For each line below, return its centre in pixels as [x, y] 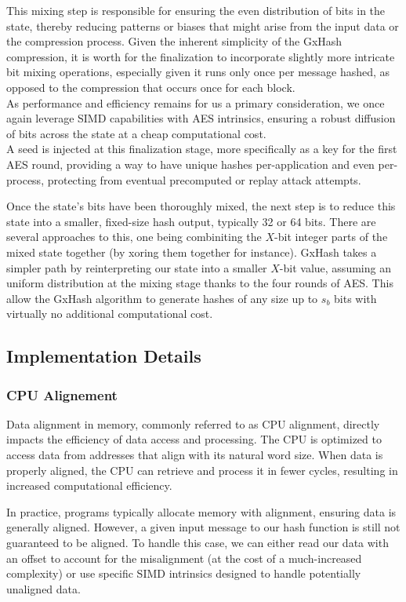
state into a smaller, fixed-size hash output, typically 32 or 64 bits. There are [191, 221]
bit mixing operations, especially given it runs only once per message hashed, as [198, 72]
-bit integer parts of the [331, 237]
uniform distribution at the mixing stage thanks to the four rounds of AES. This [200, 283]
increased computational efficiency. [89, 485]
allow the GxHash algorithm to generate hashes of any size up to [162, 298]
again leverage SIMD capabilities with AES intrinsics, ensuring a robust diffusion [201, 118]
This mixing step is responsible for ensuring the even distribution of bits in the [196, 10]
